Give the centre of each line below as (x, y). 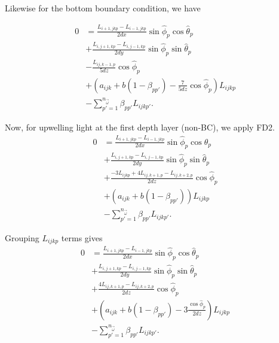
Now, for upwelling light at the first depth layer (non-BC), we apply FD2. (140, 127)
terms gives (82, 237)
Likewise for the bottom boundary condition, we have (103, 8)
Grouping (22, 237)
